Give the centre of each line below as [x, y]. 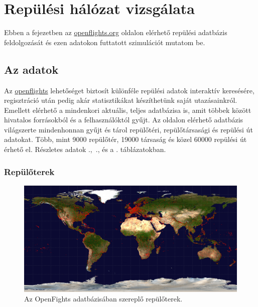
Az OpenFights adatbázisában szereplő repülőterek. [103, 299]
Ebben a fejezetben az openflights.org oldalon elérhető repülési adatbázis [116, 32]
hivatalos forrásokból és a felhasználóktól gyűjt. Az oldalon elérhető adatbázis [124, 120]
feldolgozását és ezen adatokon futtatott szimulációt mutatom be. [105, 42]
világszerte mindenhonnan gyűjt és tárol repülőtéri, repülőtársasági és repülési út [128, 129]
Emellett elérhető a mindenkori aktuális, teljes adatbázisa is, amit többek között [128, 110]
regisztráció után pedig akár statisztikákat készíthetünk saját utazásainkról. [121, 100]
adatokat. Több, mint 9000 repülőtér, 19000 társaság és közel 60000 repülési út [125, 139]
